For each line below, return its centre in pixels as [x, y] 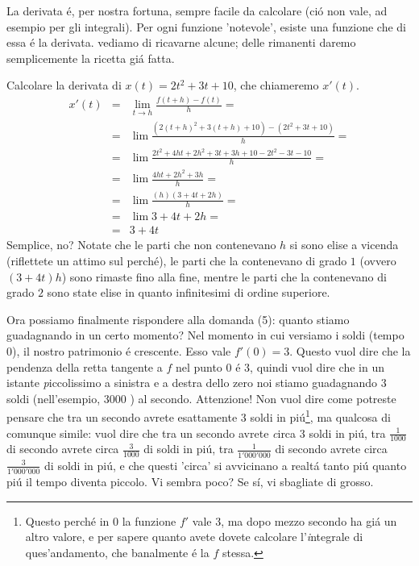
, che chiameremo [276, 85]
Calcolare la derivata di [64, 85]
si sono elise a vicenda [344, 245]
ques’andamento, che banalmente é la [117, 552]
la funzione [149, 520]
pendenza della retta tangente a [85, 366]
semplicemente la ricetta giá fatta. [91, 58]
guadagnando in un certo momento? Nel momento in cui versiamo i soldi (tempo [205, 335]
